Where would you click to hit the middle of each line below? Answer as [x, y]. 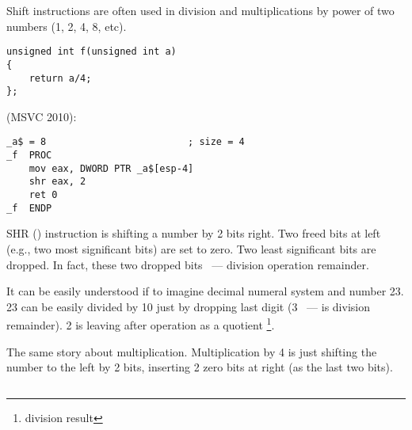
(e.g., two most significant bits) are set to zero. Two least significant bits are [191, 248]
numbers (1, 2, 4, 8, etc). [67, 26]
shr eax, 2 [57, 182]
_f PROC [29, 156]
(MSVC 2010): [42, 116]
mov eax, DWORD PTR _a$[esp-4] [111, 168]
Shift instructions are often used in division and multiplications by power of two [200, 10]
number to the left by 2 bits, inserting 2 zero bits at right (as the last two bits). [200, 367]
